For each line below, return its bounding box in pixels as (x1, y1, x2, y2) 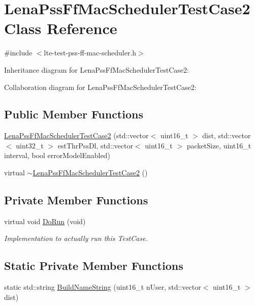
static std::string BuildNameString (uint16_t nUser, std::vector (4, 282, 201, 292)
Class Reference (4, 18, 117, 39)
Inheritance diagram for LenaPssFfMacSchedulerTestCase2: (4, 64, 189, 75)
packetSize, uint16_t (186, 140, 251, 150)
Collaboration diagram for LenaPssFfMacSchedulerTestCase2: (4, 81, 197, 92)
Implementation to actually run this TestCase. (4, 233, 148, 243)
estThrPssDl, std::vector (57, 140, 133, 150)
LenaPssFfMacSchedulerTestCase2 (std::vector (4, 130, 149, 141)
